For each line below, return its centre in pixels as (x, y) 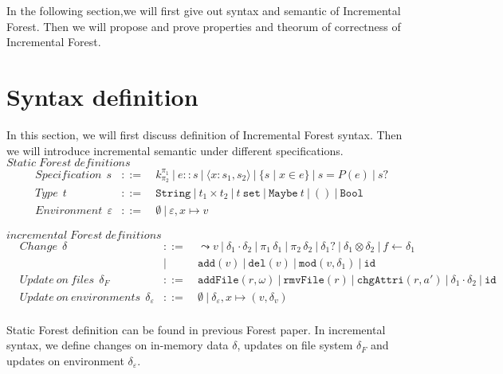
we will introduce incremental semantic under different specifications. (175, 150)
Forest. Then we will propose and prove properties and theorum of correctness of (204, 26)
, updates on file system (295, 345)
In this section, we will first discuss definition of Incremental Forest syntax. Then (204, 134)
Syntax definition (102, 96)
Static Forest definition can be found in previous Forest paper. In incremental (196, 329)
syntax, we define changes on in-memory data (118, 345)
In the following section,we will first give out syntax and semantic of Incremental (204, 10)
